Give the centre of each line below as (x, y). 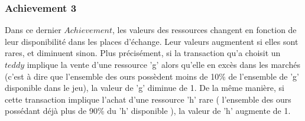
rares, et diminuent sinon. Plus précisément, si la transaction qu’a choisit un (143, 53)
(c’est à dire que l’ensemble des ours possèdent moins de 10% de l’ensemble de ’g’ (152, 76)
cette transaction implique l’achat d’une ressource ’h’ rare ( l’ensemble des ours (148, 99)
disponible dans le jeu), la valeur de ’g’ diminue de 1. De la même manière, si (145, 88)
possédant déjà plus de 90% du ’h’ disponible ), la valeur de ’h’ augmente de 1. (148, 111)
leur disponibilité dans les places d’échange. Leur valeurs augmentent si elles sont (152, 41)
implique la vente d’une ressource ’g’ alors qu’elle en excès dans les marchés (163, 64)
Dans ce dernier (33, 30)
